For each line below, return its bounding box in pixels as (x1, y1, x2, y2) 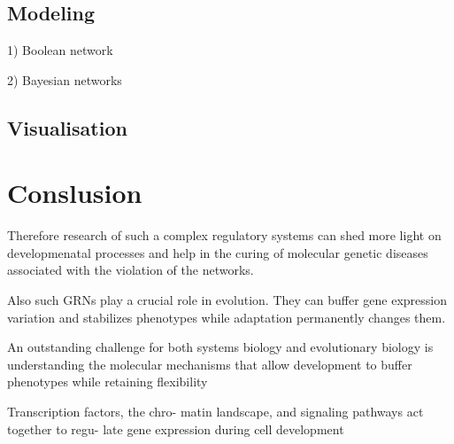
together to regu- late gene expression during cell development (7, 419, 344, 438)
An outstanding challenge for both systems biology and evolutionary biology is (7, 338, 434, 356)
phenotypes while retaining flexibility (7, 372, 208, 391)
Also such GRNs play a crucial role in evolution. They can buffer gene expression (7, 291, 448, 309)
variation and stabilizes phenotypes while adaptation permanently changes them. (7, 308, 446, 326)
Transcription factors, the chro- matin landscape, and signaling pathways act (7, 402, 424, 421)
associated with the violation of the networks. (7, 261, 254, 279)
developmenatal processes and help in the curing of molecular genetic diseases (7, 243, 428, 261)
